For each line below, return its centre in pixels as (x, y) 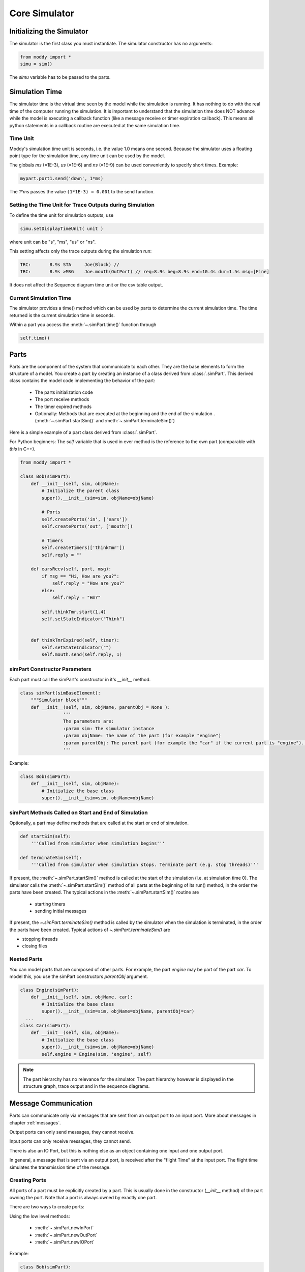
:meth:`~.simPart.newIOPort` (65, 1242)
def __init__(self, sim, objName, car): (82, 997)
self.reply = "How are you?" (88, 583)
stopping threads (40, 939)
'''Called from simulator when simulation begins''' (98, 844)
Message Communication (51, 1103)
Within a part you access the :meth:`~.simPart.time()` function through (83, 325)
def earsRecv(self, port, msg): (71, 569)
